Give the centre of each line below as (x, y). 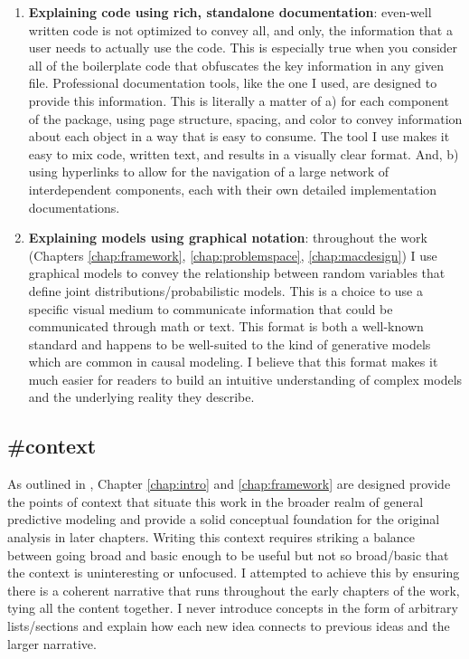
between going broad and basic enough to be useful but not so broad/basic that (228, 554)
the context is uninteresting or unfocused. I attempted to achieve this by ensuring (234, 573)
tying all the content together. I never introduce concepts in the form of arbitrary (233, 608)
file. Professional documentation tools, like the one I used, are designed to (233, 83)
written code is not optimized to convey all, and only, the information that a (240, 29)
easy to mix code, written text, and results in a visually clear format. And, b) (244, 153)
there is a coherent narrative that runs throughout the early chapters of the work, (234, 590)
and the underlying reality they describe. (141, 397)
